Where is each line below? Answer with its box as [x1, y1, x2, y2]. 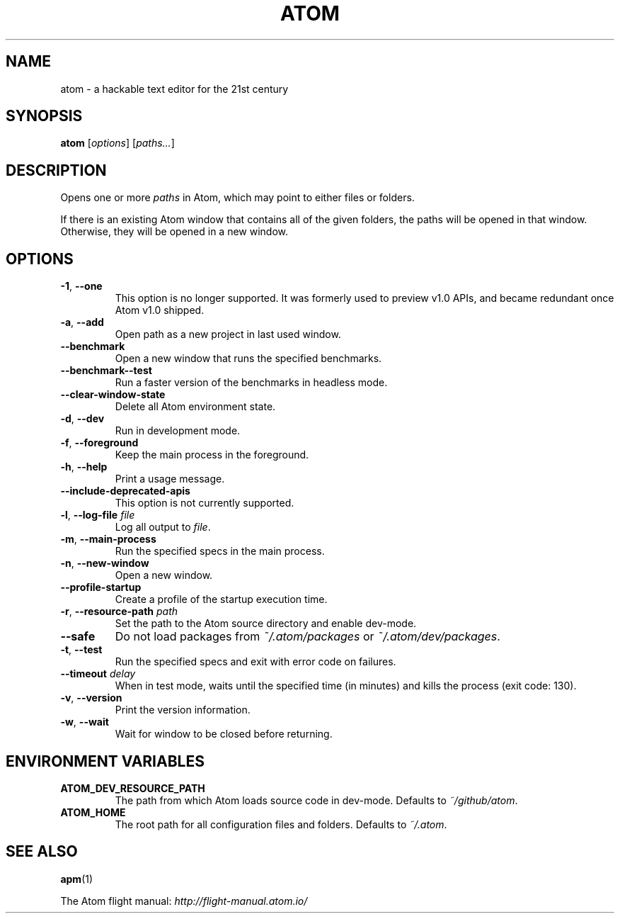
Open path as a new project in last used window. [115, 328, 341, 341]
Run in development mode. [115, 424, 241, 437]
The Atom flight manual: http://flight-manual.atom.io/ [60, 894, 308, 907]
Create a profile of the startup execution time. [115, 593, 328, 606]
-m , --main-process [60, 533, 156, 546]
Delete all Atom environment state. [115, 400, 276, 413]
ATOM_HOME [60, 806, 126, 818]
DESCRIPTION [6, 161, 107, 179]
